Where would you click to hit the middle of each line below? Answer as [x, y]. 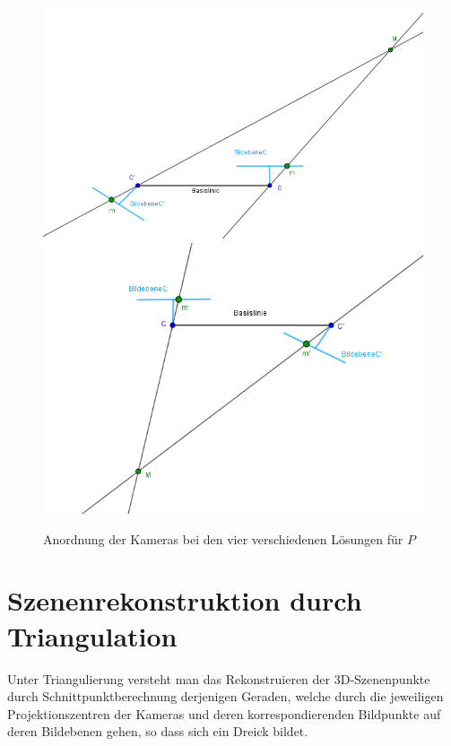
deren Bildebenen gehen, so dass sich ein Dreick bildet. [158, 731]
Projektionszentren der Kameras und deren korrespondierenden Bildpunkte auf [224, 713]
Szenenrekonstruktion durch [185, 600]
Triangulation [92, 635]
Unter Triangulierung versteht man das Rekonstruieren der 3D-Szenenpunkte [219, 678]
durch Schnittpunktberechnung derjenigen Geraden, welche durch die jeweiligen [225, 696]
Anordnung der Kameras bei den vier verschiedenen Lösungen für [223, 538]
